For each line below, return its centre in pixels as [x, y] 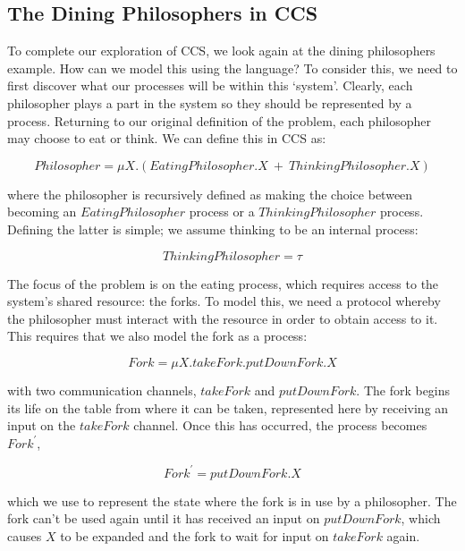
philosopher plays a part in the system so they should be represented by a [210, 102]
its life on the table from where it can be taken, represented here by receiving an [228, 407]
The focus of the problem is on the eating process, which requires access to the [223, 283]
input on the [42, 425]
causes [25, 535]
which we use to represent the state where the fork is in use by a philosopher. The [232, 500]
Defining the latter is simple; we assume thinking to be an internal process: [213, 229]
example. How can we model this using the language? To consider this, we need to [232, 68]
